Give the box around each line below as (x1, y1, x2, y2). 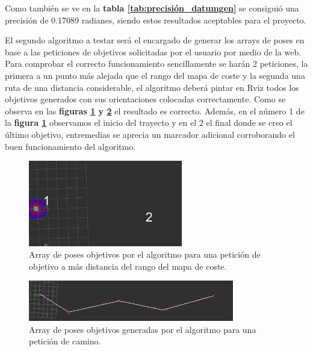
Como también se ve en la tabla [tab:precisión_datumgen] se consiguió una (5, 2, 299, 14)
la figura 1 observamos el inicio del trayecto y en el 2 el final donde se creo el (5, 116, 293, 129)
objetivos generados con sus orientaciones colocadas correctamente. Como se (5, 93, 286, 105)
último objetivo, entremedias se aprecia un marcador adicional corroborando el (5, 128, 295, 140)
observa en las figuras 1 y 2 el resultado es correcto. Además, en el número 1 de (5, 104, 305, 117)
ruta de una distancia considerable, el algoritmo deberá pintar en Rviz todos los (5, 81, 299, 93)
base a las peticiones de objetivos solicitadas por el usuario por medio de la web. (5, 45, 302, 58)
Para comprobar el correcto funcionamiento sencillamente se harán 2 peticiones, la (5, 57, 308, 70)
